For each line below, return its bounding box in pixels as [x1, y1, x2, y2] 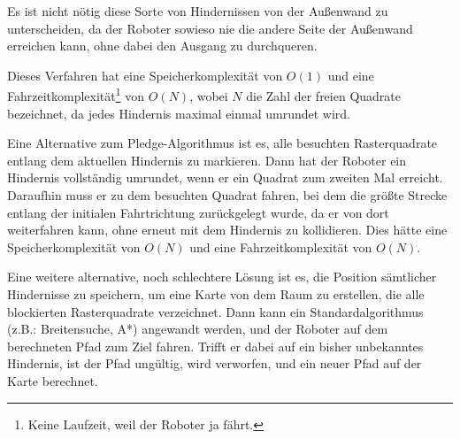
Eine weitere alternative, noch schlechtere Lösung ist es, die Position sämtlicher [7, 267, 437, 286]
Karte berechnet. [7, 371, 98, 389]
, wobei [189, 87, 228, 105]
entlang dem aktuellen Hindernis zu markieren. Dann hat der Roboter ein [7, 150, 407, 169]
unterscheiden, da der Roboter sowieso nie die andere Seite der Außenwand [7, 19, 413, 37]
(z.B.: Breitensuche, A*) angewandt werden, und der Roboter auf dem [7, 320, 388, 338]
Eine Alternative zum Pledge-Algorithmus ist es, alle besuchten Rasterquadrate [7, 134, 438, 152]
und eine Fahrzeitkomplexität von [189, 237, 372, 256]
